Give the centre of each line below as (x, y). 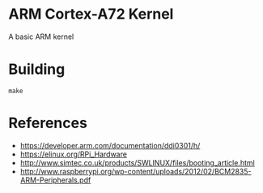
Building (37, 69)
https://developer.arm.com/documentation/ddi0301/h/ (110, 145)
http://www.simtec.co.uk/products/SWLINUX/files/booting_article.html (137, 162)
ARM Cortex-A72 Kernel (91, 14)
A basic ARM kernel (41, 36)
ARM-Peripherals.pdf (55, 180)
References (48, 123)
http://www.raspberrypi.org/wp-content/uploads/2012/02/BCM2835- (136, 171)
